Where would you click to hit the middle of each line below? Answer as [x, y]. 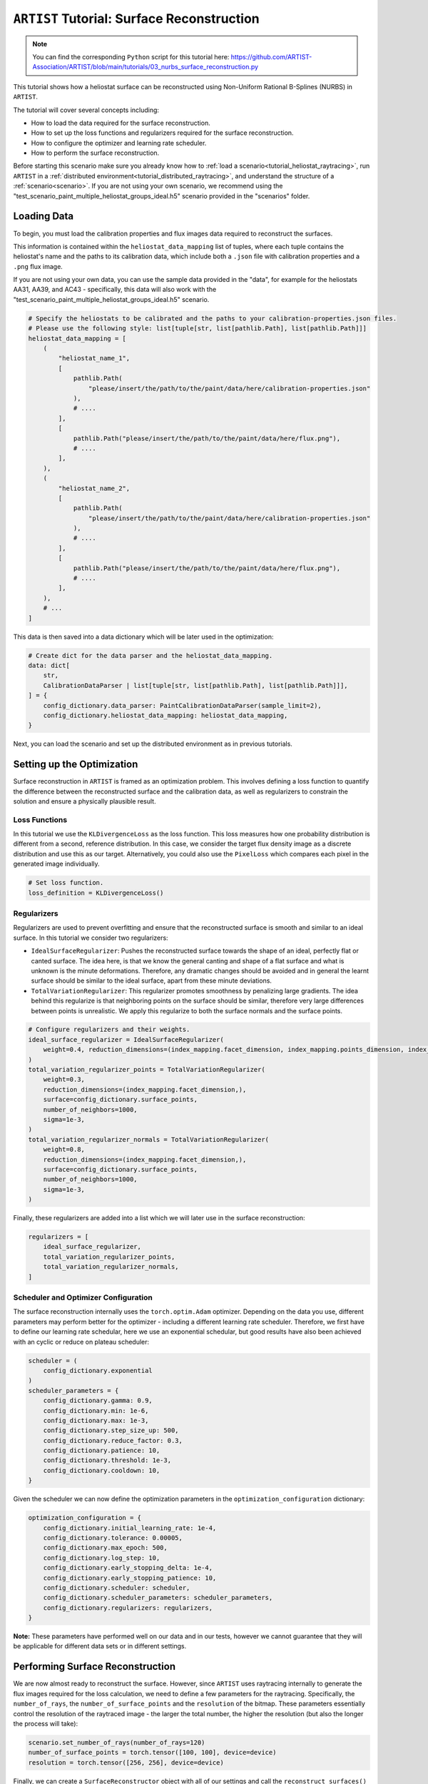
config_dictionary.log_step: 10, [102, 1558]
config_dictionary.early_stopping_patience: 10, [130, 1578]
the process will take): [46, 1723]
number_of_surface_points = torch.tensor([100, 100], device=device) [152, 1753]
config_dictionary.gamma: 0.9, [98, 1401]
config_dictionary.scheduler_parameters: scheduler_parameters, [158, 1598]
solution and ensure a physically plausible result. [85, 801]
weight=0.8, [64, 1150]
